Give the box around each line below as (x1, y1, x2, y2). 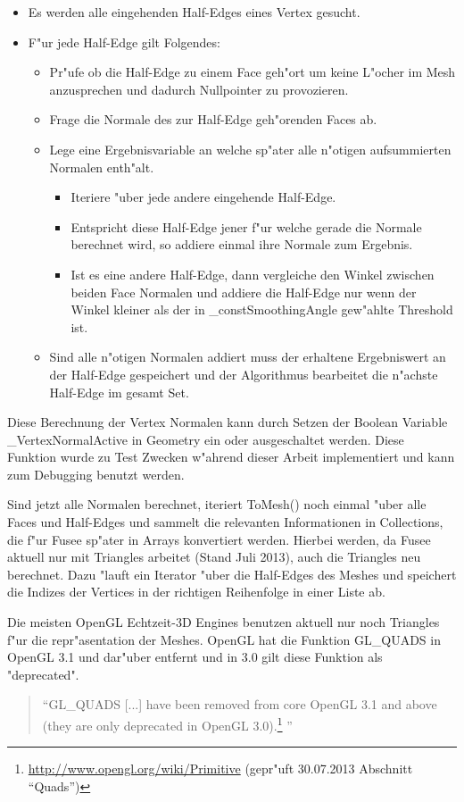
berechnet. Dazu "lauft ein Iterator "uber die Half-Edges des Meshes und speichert (7, 564, 457, 583)
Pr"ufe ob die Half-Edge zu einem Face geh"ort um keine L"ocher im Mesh (49, 63, 456, 81)
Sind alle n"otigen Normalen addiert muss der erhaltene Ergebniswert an (49, 347, 446, 366)
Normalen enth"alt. (49, 157, 154, 176)
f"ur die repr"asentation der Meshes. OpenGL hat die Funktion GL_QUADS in (7, 630, 441, 648)
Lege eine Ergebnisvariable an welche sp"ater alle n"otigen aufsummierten (49, 139, 452, 158)
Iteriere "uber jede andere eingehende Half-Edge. (70, 188, 336, 206)
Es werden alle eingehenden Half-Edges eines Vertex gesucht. (28, 3, 360, 21)
